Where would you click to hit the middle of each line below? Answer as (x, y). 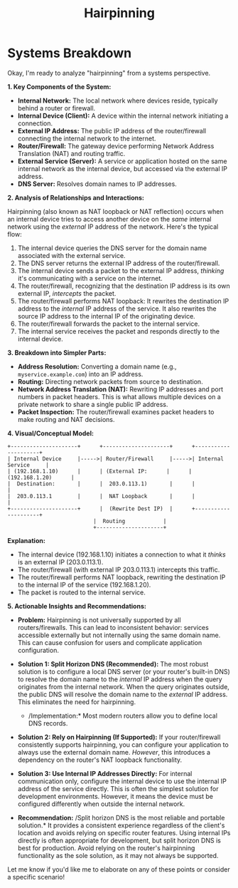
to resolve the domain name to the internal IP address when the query (120, 679)
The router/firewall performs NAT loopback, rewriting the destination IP (121, 577)
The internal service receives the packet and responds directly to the (119, 331)
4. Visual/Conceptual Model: (51, 433)
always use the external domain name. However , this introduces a (114, 752)
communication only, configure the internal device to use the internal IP (122, 781)
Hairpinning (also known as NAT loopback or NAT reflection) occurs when (115, 211)
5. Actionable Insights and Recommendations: (77, 606)
